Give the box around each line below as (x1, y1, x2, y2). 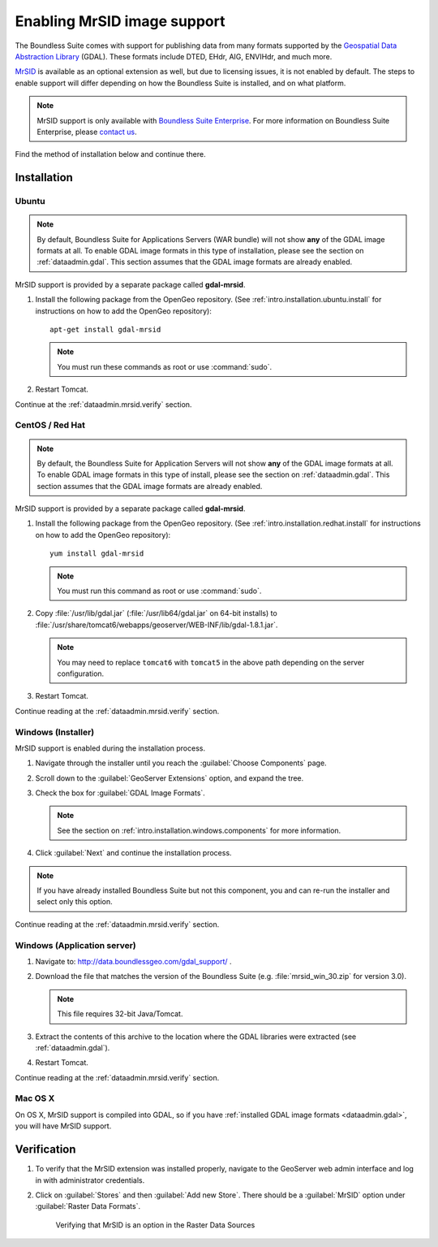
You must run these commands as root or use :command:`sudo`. (57, 362, 273, 371)
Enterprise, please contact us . (36, 127, 137, 136)
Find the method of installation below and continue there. (15, 149, 206, 159)
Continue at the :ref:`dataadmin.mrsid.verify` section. (15, 399, 192, 409)
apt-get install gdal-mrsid (49, 325, 161, 334)
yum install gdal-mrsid (49, 549, 144, 558)
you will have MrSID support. (15, 1121, 112, 1131)
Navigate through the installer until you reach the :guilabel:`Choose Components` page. (35, 758, 328, 768)
